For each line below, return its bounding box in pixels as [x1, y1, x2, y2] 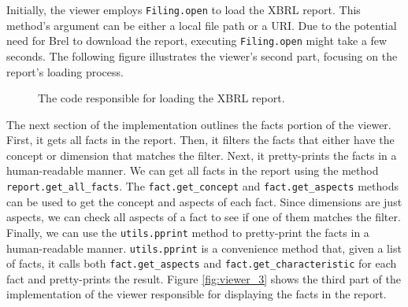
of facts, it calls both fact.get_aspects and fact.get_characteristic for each [6, 255, 397, 272]
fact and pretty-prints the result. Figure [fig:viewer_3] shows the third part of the [6, 270, 401, 287]
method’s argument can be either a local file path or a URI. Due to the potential [6, 17, 397, 33]
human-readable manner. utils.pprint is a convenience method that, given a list [6, 239, 402, 256]
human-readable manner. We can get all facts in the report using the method [6, 162, 379, 179]
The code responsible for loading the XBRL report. [38, 90, 285, 106]
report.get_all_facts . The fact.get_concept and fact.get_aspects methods [6, 178, 399, 194]
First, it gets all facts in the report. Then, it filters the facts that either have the [6, 131, 395, 148]
